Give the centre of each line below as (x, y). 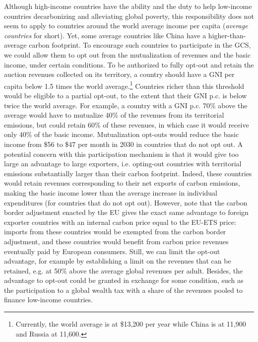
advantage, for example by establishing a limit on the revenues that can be (118, 261)
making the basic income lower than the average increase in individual (111, 192)
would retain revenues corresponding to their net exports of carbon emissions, (122, 183)
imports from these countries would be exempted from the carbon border (115, 232)
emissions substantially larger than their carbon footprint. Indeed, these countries (128, 173)
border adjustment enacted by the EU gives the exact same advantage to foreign (126, 212)
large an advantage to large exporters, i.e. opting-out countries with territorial (123, 164)
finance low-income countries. (48, 300)
